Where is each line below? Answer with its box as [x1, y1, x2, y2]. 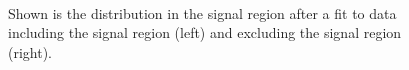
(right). [8, 41, 53, 62]
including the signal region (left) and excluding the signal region [8, 22, 402, 43]
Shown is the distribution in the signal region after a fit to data [8, 2, 397, 23]
